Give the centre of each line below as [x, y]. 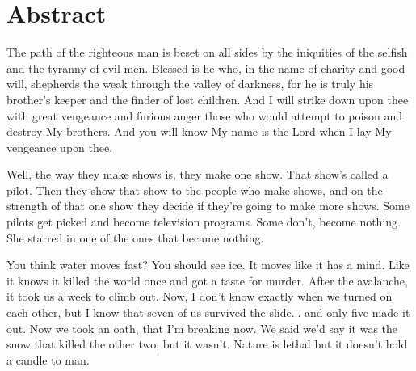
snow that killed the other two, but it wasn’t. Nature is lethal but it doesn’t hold [207, 344]
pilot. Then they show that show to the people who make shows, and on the [195, 190]
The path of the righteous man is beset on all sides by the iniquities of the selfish [207, 52]
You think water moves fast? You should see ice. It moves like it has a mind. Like [208, 265]
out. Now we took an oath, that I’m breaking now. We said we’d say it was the [202, 328]
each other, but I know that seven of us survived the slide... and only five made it [208, 312]
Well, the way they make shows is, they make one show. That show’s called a [197, 174]
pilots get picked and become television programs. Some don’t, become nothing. [204, 222]
